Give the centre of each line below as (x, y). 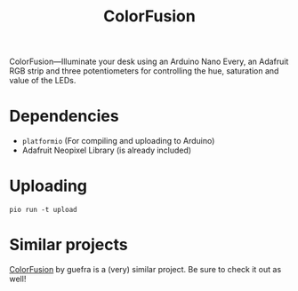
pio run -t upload (43, 210)
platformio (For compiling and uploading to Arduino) (118, 141)
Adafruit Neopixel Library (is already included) (107, 150)
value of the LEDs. (43, 81)
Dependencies (64, 116)
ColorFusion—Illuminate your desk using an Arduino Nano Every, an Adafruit (149, 62)
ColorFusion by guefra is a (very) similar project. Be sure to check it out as (145, 269)
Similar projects (68, 245)
